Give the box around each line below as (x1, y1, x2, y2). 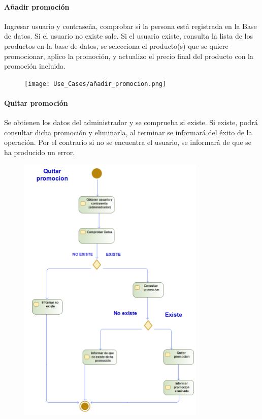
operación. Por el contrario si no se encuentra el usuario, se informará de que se (4, 137, 251, 147)
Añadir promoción (4, 1, 70, 12)
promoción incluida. (4, 61, 66, 71)
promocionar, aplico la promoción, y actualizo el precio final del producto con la (4, 50, 254, 61)
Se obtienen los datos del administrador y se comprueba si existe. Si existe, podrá (4, 117, 258, 128)
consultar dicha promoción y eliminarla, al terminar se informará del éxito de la (4, 127, 252, 137)
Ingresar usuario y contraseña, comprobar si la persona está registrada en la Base (4, 20, 257, 31)
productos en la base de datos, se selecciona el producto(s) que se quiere (4, 40, 228, 51)
